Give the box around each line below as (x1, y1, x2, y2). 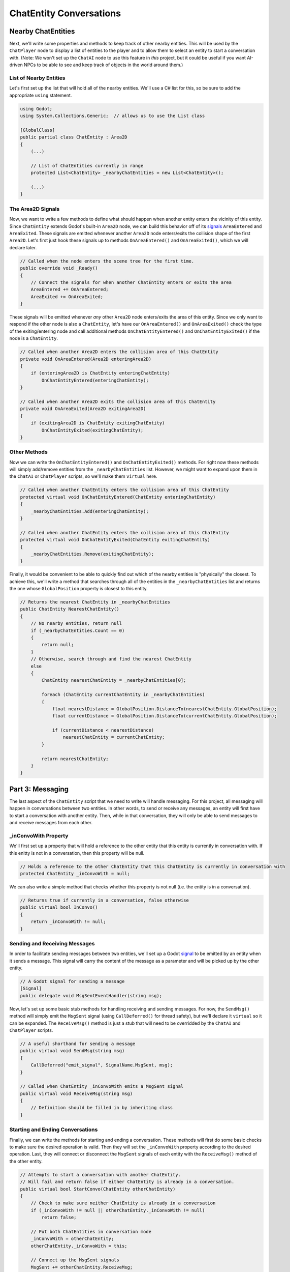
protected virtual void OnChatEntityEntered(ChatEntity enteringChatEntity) (20, 494, 216, 500)
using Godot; (20, 106, 53, 111)
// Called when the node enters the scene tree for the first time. (20, 258, 195, 264)
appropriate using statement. (9, 92, 72, 98)
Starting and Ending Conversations (9, 1126, 98, 1133)
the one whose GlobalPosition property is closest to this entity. (9, 586, 148, 592)
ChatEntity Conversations (9, 8, 121, 19)
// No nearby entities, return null (30, 621, 122, 626)
